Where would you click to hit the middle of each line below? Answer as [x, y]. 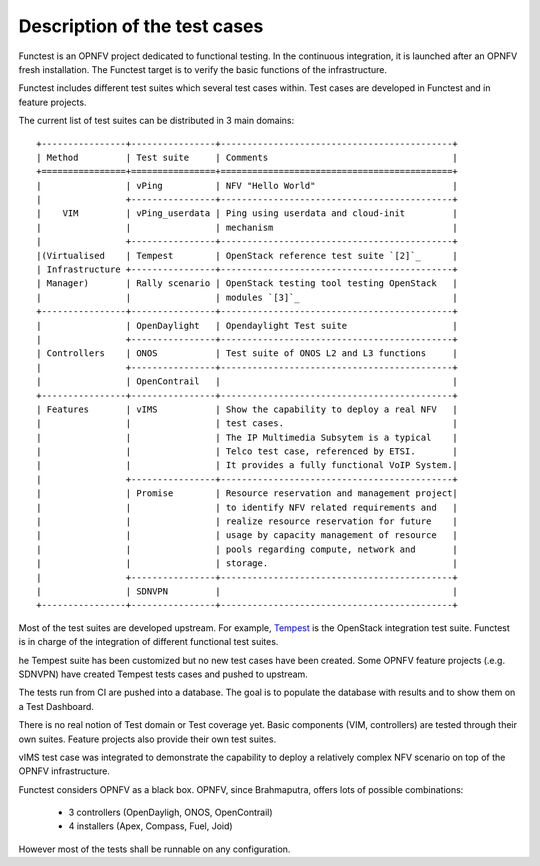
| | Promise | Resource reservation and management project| [247, 493]
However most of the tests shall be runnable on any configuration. [154, 849]
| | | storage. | [247, 563]
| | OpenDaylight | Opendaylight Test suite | [247, 325]
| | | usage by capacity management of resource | [247, 535]
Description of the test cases [141, 26]
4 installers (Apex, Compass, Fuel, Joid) [151, 826]
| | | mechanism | [247, 227]
